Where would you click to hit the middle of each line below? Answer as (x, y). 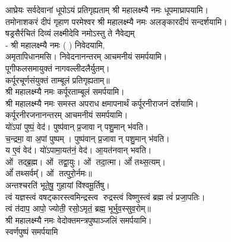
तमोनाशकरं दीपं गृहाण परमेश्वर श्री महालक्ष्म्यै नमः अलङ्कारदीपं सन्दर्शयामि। (116, 21)
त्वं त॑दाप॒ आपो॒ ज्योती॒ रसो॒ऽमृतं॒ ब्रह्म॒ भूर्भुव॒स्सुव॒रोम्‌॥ (78, 208)
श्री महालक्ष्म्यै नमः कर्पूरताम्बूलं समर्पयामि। (65, 91)
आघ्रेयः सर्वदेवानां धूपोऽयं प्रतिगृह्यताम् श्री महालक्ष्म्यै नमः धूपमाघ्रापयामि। (107, 10)
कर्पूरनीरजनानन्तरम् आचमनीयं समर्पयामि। (67, 115)
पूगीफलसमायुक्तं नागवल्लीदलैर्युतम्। (58, 68)
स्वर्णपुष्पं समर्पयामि (32, 232)
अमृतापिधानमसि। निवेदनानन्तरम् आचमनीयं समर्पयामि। (86, 56)
